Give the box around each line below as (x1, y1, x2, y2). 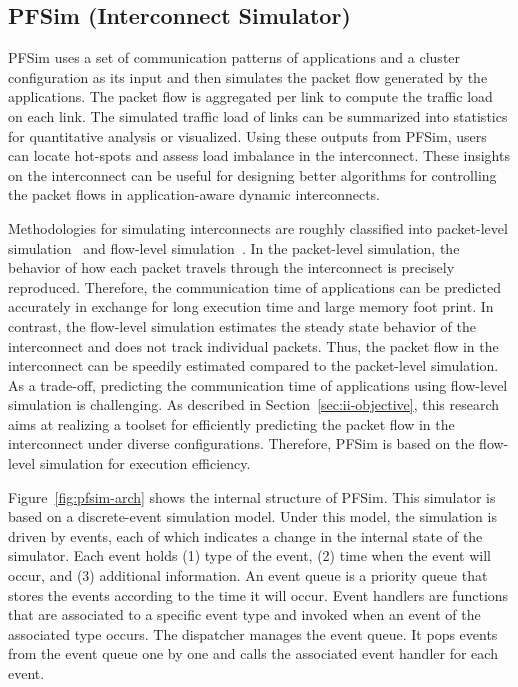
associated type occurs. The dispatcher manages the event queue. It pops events (8, 623, 498, 644)
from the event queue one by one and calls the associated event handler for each (8, 643, 498, 664)
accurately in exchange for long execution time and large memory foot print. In (8, 296, 494, 317)
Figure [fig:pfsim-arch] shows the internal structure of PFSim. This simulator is (8, 486, 496, 507)
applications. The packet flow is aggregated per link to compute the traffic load (8, 86, 493, 107)
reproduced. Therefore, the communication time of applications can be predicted (8, 276, 502, 297)
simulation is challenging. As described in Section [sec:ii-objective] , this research (8, 394, 500, 415)
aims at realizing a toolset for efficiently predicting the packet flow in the (8, 413, 455, 434)
